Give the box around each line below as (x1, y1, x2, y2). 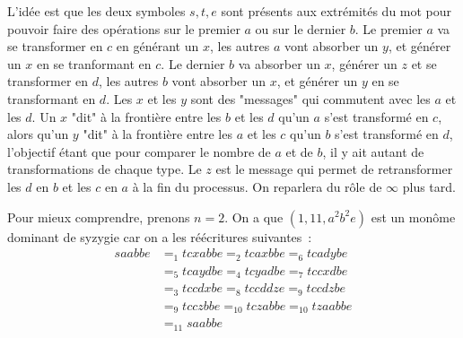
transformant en (7, 89, 96, 108)
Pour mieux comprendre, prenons (7, 207, 190, 226)
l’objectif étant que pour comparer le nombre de (7, 142, 271, 160)
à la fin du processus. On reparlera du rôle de (132, 177, 382, 195)
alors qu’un (7, 125, 69, 143)
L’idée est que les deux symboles (7, 2, 186, 20)
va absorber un (238, 54, 320, 73)
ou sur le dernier (255, 19, 346, 38)
